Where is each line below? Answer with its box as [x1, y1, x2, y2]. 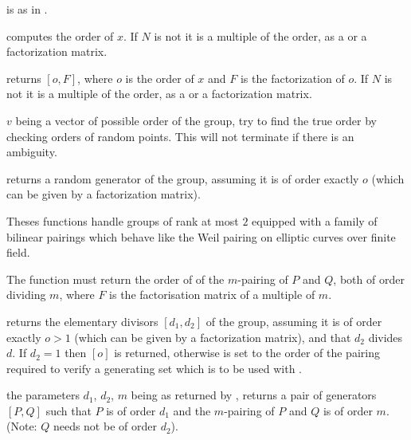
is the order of [125, 69, 194, 86]
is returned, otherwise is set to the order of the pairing [114, 344, 380, 361]
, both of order [333, 270, 405, 287]
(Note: [6, 418, 37, 434]
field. [6, 244, 30, 261]
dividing [6, 286, 46, 303]
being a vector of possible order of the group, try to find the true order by [15, 112, 378, 128]
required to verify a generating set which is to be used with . [6, 359, 302, 376]
